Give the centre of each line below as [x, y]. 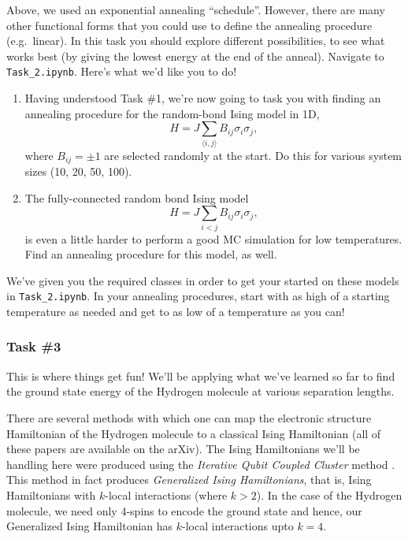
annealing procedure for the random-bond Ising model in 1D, [172, 113]
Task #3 [34, 346]
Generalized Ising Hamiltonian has [90, 526]
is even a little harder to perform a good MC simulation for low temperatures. [213, 238]
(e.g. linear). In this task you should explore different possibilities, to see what [196, 41]
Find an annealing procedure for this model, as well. [151, 254]
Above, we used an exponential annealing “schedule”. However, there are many [196, 9]
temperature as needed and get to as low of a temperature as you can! [176, 311]
